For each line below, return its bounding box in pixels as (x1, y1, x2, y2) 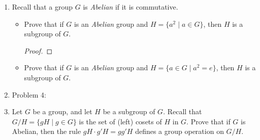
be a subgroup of (103, 106, 155, 117)
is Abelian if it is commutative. (83, 2, 178, 12)
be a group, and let (32, 106, 92, 117)
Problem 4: (12, 89, 46, 100)
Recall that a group (12, 2, 73, 12)
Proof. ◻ (24, 45, 53, 56)
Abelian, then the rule (12, 126, 81, 136)
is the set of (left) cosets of (79, 116, 162, 126)
